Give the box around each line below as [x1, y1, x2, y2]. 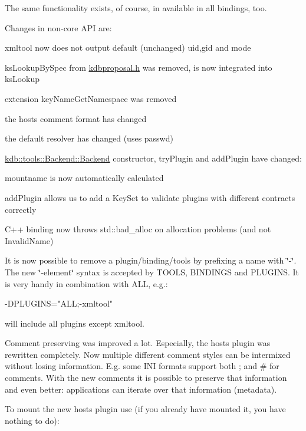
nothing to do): [5, 414, 60, 426]
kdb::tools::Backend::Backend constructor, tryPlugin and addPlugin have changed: [5, 152, 302, 164]
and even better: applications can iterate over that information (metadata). [5, 383, 277, 395]
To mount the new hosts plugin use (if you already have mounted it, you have [5, 403, 286, 415]
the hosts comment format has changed [5, 112, 147, 124]
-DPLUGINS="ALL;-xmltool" [5, 297, 113, 310]
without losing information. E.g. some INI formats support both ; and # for [5, 360, 279, 372]
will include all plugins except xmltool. [5, 317, 144, 329]
